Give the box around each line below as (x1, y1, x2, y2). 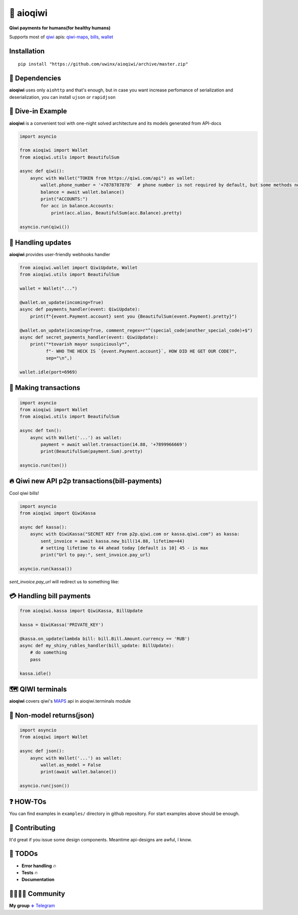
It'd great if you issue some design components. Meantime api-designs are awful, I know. (9, 836, 192, 842)
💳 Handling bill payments (9, 592, 91, 600)
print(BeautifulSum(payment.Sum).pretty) (40, 449, 143, 455)
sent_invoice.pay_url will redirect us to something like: (9, 579, 119, 585)
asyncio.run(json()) (19, 783, 70, 789)
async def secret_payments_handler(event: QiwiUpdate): (19, 335, 159, 340)
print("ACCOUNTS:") (40, 196, 88, 202)
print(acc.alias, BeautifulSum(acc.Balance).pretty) (51, 210, 182, 216)
